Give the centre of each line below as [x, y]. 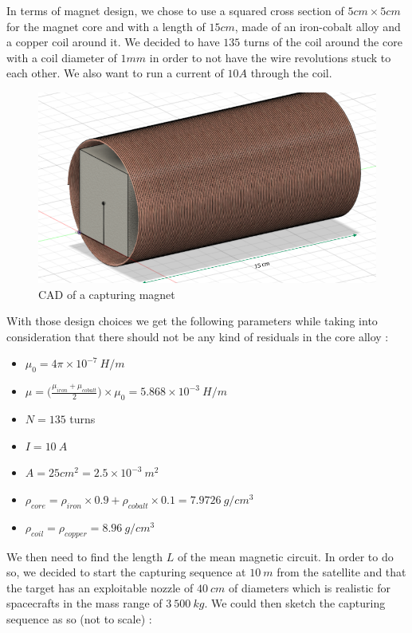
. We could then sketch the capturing [295, 603]
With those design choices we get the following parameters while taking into [192, 321]
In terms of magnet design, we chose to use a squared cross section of [175, 10]
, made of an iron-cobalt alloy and [318, 26]
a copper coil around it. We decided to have [113, 42]
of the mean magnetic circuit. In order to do [285, 556]
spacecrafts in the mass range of [84, 603]
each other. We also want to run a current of [115, 73]
